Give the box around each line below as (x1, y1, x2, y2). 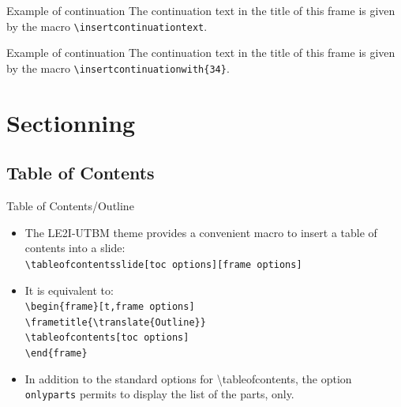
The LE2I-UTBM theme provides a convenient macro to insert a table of (24, 224, 377, 240)
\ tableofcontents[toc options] (24, 332, 189, 344)
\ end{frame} (24, 348, 88, 360)
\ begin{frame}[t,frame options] (24, 301, 195, 313)
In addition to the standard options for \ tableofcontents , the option (24, 370, 352, 386)
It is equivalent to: (24, 281, 114, 298)
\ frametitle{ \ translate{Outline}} (24, 316, 206, 328)
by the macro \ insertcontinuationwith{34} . (6, 59, 230, 76)
